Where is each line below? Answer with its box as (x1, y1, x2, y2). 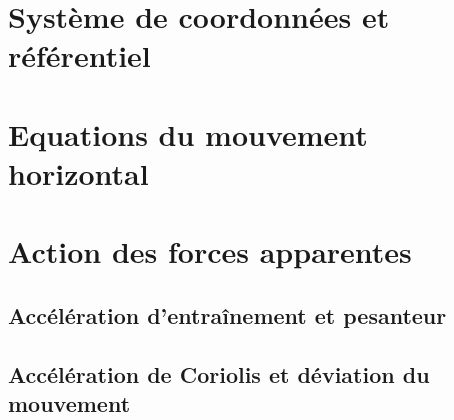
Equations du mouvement (8, 113, 368, 154)
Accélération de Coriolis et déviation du (8, 358, 430, 389)
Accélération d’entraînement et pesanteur (8, 299, 447, 330)
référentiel (8, 35, 151, 76)
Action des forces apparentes (8, 231, 412, 272)
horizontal (8, 152, 149, 193)
